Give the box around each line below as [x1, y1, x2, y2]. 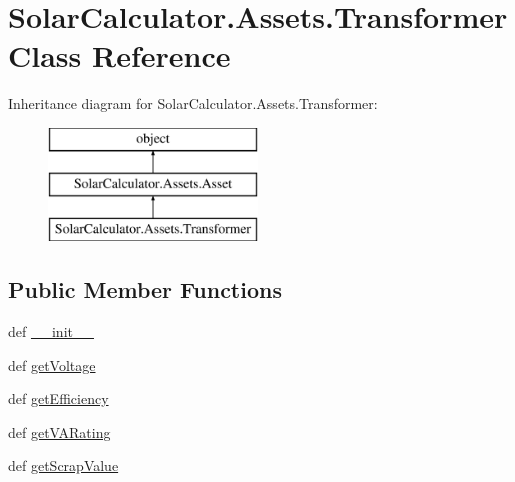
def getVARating [8, 421, 111, 442]
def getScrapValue [8, 455, 119, 476]
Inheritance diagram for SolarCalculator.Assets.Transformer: [8, 93, 378, 114]
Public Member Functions [8, 274, 282, 305]
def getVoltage [8, 354, 96, 375]
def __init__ [8, 321, 94, 342]
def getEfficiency [8, 388, 109, 409]
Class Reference [8, 35, 231, 76]
